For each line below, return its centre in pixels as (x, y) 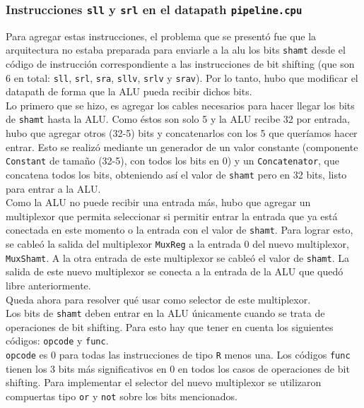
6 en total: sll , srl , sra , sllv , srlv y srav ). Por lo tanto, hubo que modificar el (182, 77)
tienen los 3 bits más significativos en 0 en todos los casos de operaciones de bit (178, 368)
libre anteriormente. (48, 285)
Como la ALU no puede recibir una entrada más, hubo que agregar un (158, 202)
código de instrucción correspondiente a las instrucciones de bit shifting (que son (180, 64)
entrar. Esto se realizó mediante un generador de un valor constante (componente (182, 146)
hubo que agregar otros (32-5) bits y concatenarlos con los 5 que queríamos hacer (182, 133)
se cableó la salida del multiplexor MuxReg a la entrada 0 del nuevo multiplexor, (177, 244)
